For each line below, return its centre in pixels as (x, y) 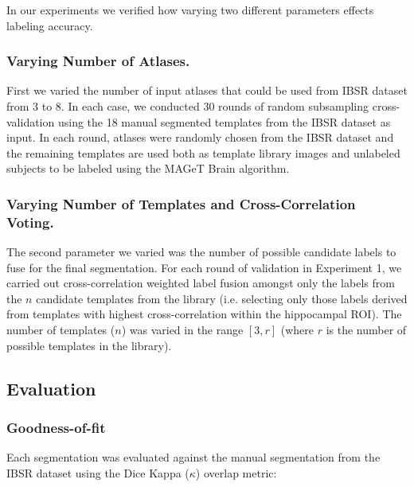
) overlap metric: (236, 472)
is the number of (366, 330)
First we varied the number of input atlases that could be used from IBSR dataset (207, 90)
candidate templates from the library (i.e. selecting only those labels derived (222, 298)
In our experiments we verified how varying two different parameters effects (190, 10)
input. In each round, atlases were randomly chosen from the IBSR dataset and (200, 137)
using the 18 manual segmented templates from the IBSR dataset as (224, 121)
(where (297, 330)
